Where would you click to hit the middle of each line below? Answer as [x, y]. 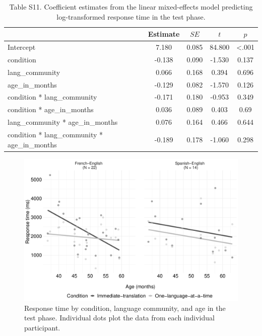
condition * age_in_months [51, 109]
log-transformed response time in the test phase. [131, 16]
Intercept [22, 47]
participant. [42, 327]
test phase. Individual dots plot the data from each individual [119, 318]
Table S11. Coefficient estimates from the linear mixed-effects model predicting [131, 7]
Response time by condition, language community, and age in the [125, 308]
